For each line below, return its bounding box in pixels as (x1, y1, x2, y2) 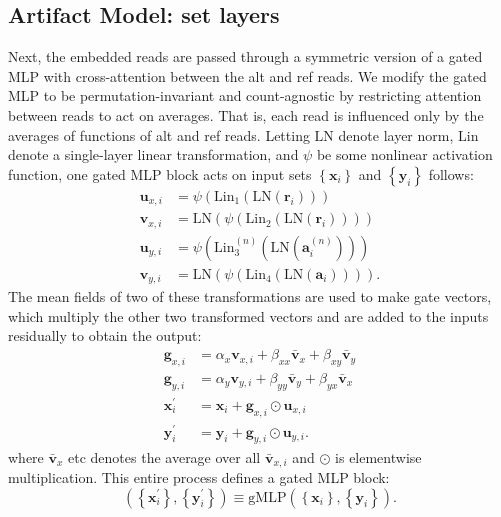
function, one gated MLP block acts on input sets (8, 163, 312, 184)
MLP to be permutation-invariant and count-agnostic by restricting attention (8, 85, 482, 106)
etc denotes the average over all (68, 446, 261, 467)
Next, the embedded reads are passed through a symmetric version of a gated (8, 46, 483, 67)
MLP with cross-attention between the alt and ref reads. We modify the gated (8, 65, 487, 86)
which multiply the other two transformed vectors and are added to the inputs (8, 305, 489, 326)
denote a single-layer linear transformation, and (8, 144, 299, 165)
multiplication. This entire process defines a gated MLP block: (8, 466, 390, 487)
